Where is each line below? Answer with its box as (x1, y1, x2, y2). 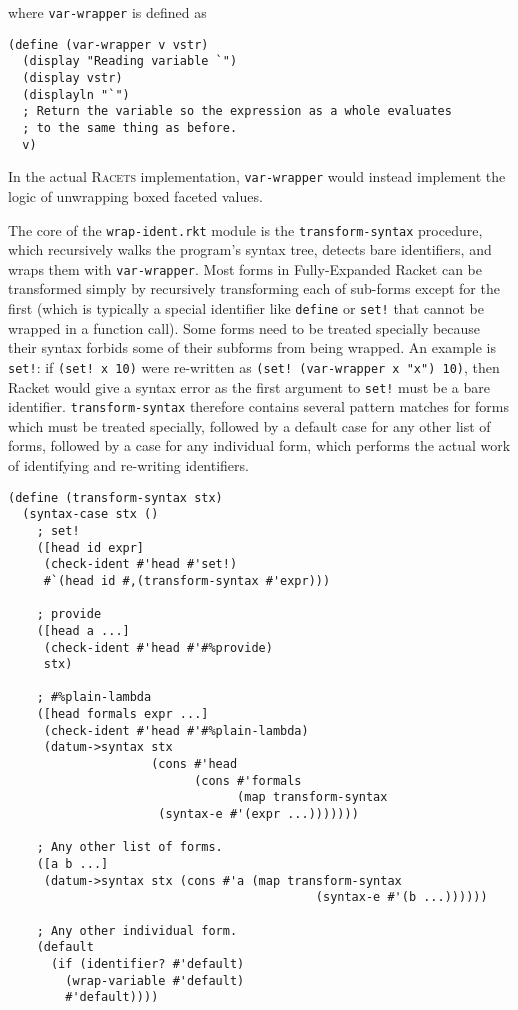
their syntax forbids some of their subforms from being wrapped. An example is (8, 337, 496, 358)
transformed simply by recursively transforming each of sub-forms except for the (8, 278, 500, 299)
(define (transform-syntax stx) (8, 490, 223, 505)
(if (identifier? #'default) (50, 956, 245, 971)
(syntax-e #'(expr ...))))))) (158, 807, 359, 822)
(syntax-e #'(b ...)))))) (315, 890, 488, 905)
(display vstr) (22, 70, 123, 85)
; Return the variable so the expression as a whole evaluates (22, 104, 452, 119)
